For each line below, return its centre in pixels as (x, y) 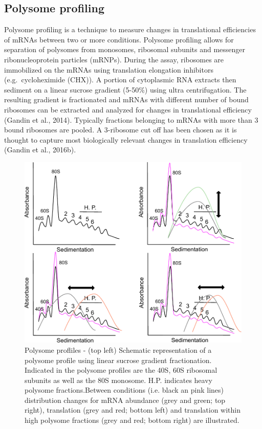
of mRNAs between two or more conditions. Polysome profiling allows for (119, 39)
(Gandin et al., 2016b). (40, 150)
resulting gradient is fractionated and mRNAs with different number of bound (126, 99)
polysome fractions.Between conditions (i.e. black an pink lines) (124, 390)
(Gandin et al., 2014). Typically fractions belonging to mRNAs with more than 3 (131, 119)
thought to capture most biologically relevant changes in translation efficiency (126, 139)
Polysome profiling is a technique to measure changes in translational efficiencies (130, 29)
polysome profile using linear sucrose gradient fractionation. (118, 360)
